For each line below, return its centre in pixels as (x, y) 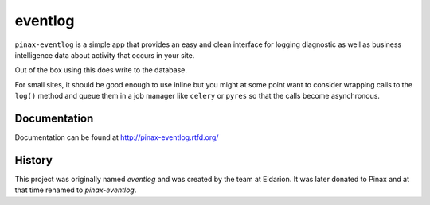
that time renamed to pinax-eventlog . (76, 190)
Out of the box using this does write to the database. (101, 70)
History (34, 160)
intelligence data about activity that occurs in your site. (105, 55)
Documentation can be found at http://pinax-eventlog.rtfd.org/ (117, 137)
